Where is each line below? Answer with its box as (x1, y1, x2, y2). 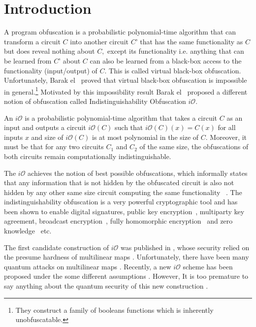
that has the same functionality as (140, 36, 243, 46)
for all (218, 122, 236, 132)
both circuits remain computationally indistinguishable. (4, 151, 171, 161)
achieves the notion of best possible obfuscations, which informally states (28, 167, 248, 178)
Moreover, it (210, 131, 247, 142)
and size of (31, 131, 64, 142)
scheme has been (183, 261, 233, 271)
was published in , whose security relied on (120, 242, 250, 252)
